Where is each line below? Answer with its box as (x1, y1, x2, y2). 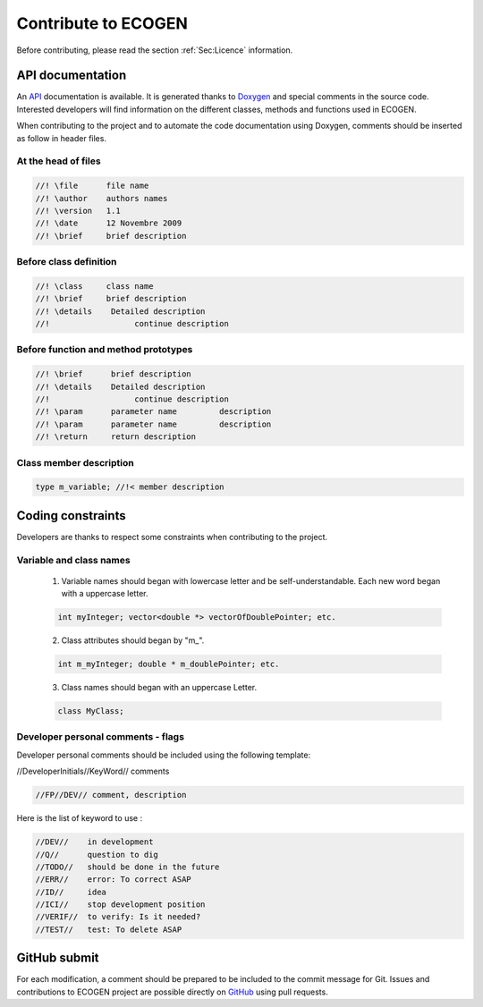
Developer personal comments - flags (16, 731, 185, 743)
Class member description (16, 456, 134, 469)
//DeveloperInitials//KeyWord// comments (16, 766, 170, 777)
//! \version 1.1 (35, 206, 121, 216)
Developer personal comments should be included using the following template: (16, 749, 311, 760)
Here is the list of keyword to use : (16, 813, 143, 824)
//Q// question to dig (35, 850, 158, 859)
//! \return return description (35, 432, 197, 442)
